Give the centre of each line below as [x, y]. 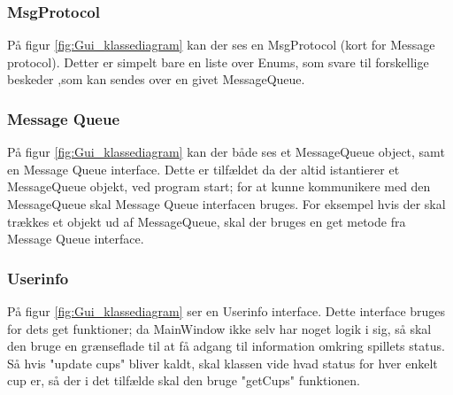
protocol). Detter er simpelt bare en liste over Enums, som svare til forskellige [218, 62]
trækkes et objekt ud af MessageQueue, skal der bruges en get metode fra [207, 221]
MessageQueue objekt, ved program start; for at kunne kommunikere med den [219, 186]
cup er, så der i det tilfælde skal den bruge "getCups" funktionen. [184, 380]
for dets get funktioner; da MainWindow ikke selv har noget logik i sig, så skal [219, 328]
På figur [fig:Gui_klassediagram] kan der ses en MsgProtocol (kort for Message [221, 45]
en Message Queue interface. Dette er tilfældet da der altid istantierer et [203, 169]
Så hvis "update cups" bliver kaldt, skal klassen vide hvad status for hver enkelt [223, 363]
